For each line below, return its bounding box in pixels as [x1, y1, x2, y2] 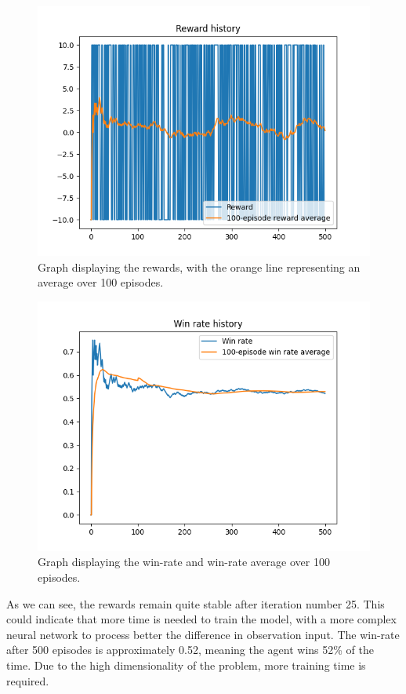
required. [6, 672, 49, 689]
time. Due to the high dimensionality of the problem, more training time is [6, 656, 366, 673]
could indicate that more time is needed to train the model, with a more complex [6, 611, 397, 627]
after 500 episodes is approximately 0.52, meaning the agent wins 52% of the [6, 641, 374, 658]
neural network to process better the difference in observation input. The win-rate [6, 626, 400, 642]
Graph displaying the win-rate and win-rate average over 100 [38, 553, 330, 570]
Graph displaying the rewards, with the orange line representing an [38, 258, 361, 275]
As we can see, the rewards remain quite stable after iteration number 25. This [6, 595, 385, 612]
